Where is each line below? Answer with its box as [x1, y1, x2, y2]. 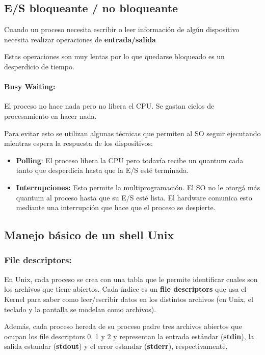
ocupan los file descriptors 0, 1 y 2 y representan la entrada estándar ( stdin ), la [4, 331, 254, 341]
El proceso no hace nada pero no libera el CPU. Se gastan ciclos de [4, 100, 215, 111]
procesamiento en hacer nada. [4, 110, 97, 121]
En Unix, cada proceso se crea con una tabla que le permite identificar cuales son [4, 273, 258, 284]
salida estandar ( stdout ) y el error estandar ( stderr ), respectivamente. [4, 341, 228, 351]
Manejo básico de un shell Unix [4, 227, 174, 243]
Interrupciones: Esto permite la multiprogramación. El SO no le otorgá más [16, 182, 260, 192]
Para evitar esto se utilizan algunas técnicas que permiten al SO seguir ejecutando [4, 128, 261, 138]
